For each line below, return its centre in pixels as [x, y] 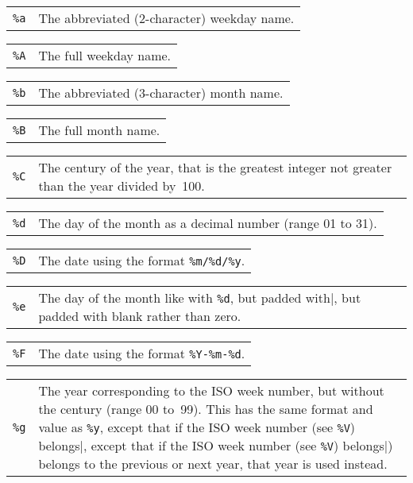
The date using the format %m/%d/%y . [142, 260]
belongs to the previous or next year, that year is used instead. [213, 464]
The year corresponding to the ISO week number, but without [211, 390]
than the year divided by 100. [122, 185]
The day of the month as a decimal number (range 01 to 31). [208, 223]
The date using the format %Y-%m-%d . [142, 353]
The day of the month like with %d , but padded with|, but [200, 298]
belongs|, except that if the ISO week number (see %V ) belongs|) [216, 445]
